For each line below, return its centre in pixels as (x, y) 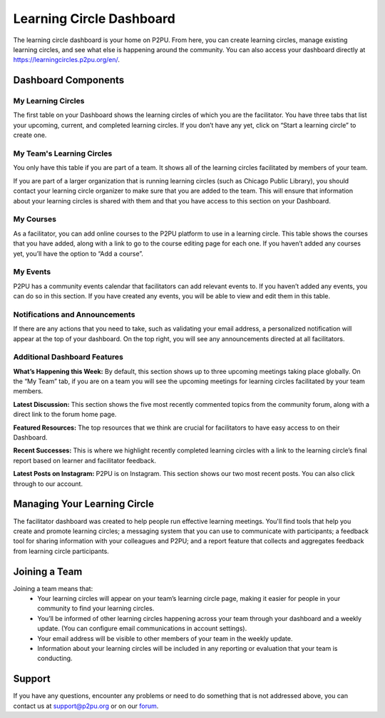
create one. (30, 135)
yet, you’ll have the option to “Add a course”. (78, 253)
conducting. (55, 658)
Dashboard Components (69, 80)
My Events (32, 272)
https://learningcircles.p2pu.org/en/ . (67, 60)
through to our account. (48, 484)
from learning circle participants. (61, 551)
